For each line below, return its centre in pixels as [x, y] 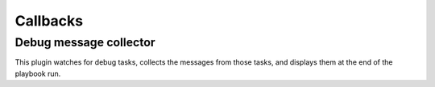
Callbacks [49, 21]
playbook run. [38, 73]
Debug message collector [85, 42]
